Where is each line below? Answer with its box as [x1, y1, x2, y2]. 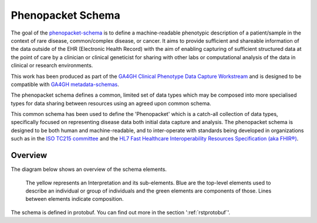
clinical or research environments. [11, 62, 93, 69]
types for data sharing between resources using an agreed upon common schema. [11, 100, 211, 107]
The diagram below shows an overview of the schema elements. [11, 166, 167, 173]
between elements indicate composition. [25, 195, 124, 203]
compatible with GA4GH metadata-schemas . [11, 81, 120, 88]
